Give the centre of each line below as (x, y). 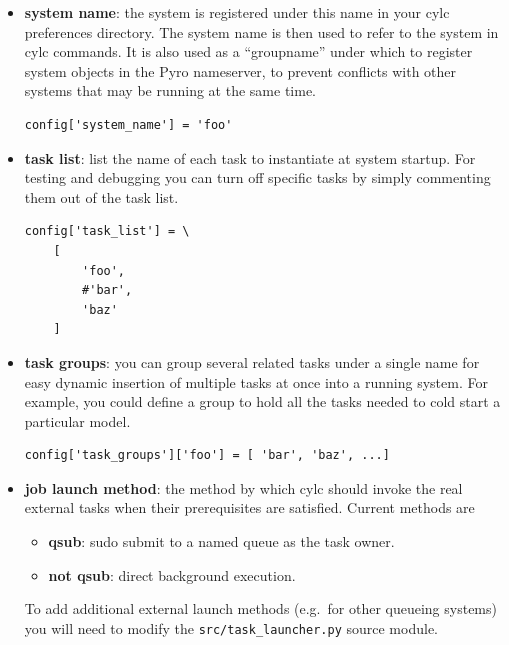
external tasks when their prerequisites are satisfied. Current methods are (249, 507)
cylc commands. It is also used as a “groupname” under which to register (248, 51)
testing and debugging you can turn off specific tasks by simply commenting (257, 177)
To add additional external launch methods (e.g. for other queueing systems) (260, 608)
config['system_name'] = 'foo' (128, 124)
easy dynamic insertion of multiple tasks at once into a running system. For (256, 381)
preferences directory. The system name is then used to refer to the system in (261, 31)
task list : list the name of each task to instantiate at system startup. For (250, 157)
